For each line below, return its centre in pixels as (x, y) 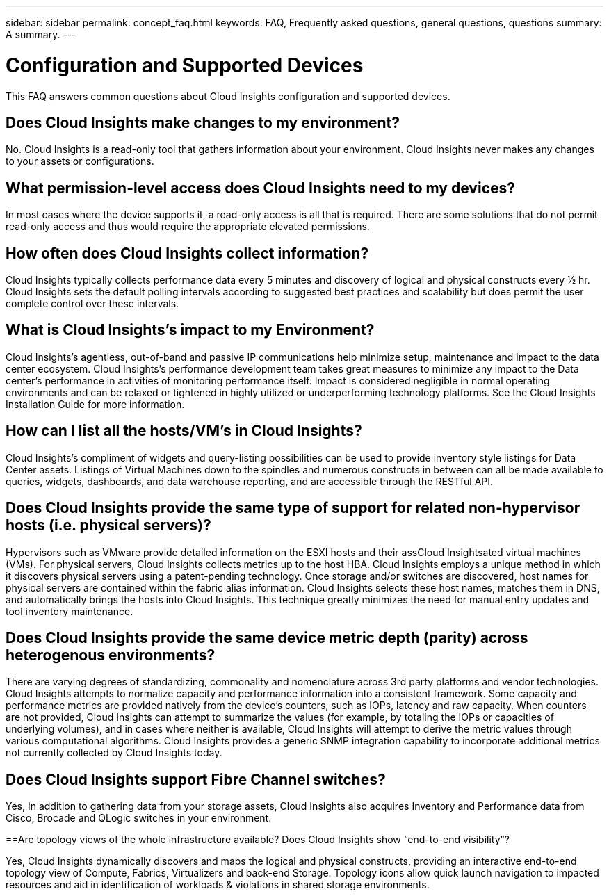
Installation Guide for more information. (95, 404)
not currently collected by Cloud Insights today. (114, 753)
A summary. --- (41, 34)
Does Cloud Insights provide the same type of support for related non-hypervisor (293, 508)
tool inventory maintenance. (70, 611)
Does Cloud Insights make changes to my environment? (203, 122)
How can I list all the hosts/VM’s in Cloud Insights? (184, 431)
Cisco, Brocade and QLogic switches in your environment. (139, 818)
